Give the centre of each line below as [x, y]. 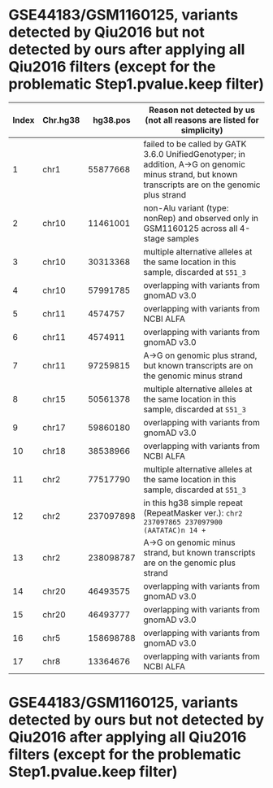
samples [182, 238]
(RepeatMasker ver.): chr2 [193, 512]
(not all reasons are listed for [202, 120]
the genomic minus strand [193, 376]
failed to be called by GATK [195, 144]
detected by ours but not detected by [136, 720]
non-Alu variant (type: [186, 207]
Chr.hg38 [61, 120]
